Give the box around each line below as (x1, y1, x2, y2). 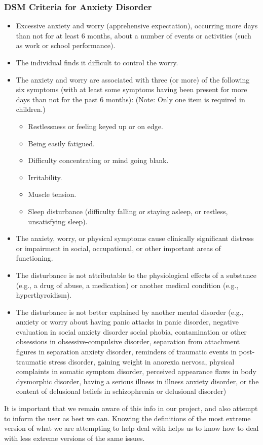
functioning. (16, 253, 53, 263)
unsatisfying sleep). (28, 216, 88, 226)
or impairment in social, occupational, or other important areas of (16, 242, 221, 253)
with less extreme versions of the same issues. (4, 432, 145, 443)
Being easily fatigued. (28, 138, 95, 148)
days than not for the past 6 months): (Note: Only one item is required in (16, 94, 245, 104)
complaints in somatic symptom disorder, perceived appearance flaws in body (16, 366, 257, 377)
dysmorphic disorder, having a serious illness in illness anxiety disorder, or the (16, 376, 259, 386)
